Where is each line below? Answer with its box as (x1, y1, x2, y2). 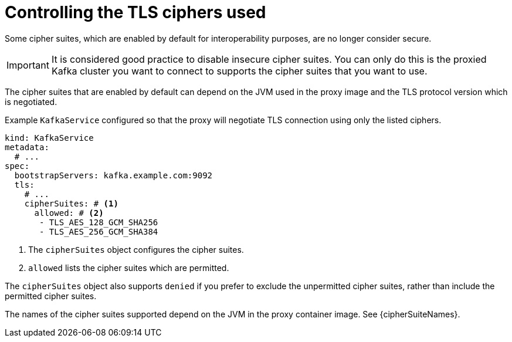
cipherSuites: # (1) (24, 198, 118, 208)
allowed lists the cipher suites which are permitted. (28, 262, 229, 273)
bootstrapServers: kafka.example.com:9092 (14, 170, 213, 180)
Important (6, 59, 49, 71)
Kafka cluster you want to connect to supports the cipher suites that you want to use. (51, 65, 428, 77)
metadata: (5, 142, 49, 152)
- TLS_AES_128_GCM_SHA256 (39, 217, 158, 227)
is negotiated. (5, 96, 57, 107)
